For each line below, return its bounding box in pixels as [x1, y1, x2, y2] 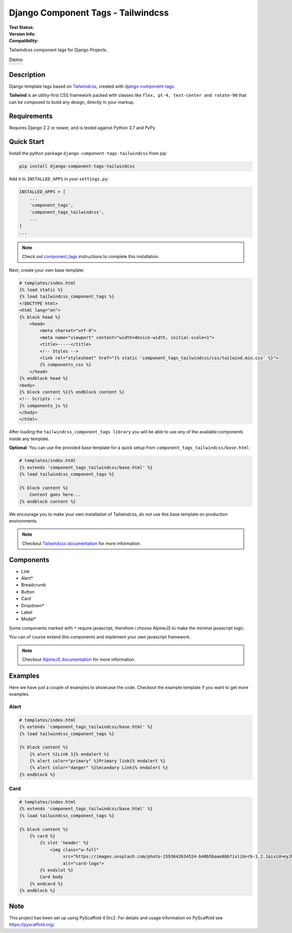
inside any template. [9, 436, 50, 442]
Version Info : [9, 31, 36, 37]
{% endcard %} [29, 881, 63, 886]
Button [21, 589, 35, 595]
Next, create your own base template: [9, 267, 85, 273]
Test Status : [9, 24, 34, 30]
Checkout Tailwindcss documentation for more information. [22, 541, 141, 546]
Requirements [9, 112, 53, 120]
